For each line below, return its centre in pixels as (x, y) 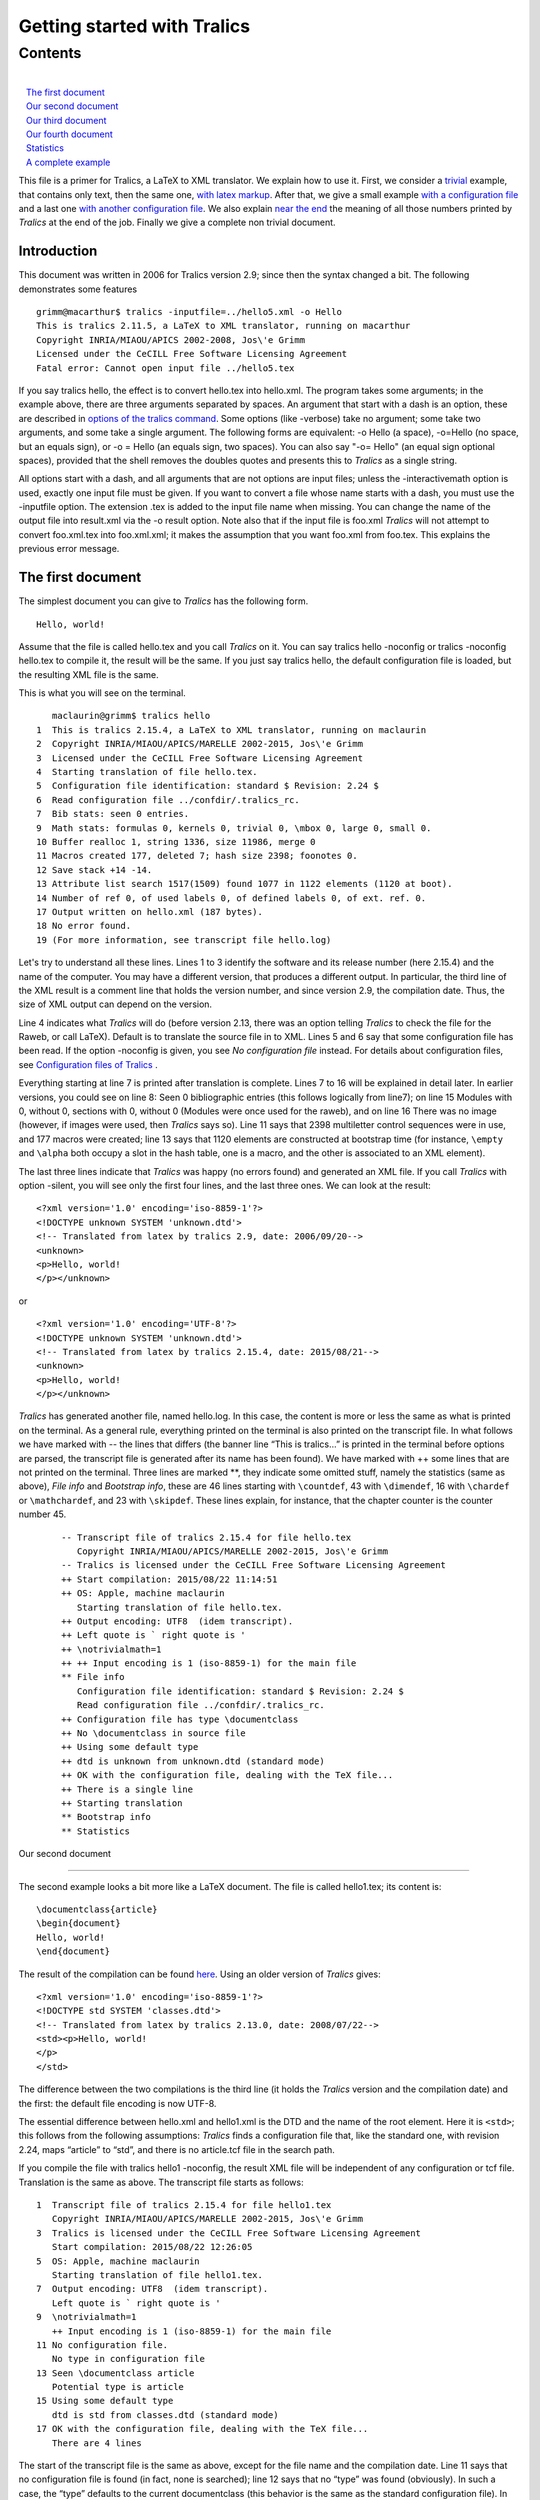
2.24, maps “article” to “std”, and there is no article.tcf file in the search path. (176, 2149)
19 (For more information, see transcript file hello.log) (184, 939)
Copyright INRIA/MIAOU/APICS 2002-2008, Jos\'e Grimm (170, 339)
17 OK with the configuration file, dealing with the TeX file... (202, 2429)
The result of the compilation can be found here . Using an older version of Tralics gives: (199, 1974)
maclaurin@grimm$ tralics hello (131, 716)
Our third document (66, 120)
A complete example (68, 162)
